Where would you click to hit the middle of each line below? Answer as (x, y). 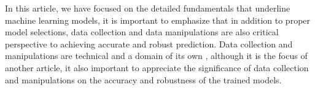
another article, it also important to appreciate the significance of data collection (157, 67)
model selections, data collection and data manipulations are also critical (142, 32)
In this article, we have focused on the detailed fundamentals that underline (148, 8)
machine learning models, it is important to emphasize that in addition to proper (158, 20)
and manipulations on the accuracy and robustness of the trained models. (143, 79)
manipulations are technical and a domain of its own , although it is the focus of (156, 56)
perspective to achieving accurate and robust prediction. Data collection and (149, 43)
